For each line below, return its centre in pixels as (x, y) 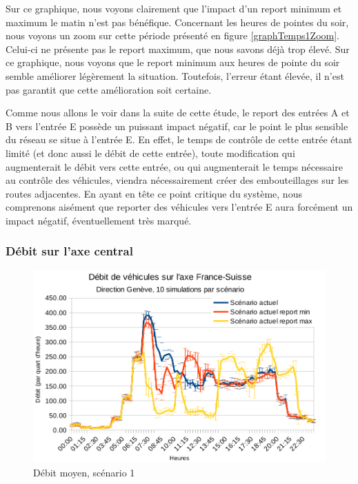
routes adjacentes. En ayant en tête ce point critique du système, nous (154, 193)
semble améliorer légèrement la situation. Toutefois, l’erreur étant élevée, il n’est (175, 75)
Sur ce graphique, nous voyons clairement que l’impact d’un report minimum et (174, 8)
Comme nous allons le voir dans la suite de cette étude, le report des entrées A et (178, 113)
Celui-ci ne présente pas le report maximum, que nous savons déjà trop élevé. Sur (178, 49)
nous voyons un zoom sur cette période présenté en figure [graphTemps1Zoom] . (172, 35)
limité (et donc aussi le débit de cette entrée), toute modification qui (150, 152)
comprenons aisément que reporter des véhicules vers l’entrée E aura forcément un (179, 207)
